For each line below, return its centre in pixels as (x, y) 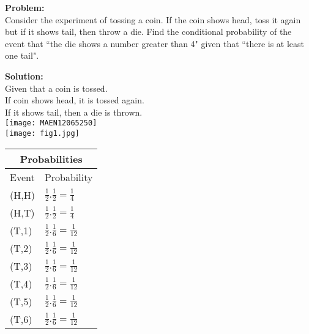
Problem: (25, 7)
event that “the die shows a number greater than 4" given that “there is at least (155, 43)
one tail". (22, 55)
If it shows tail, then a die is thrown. (74, 112)
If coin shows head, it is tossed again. (75, 100)
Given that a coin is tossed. (56, 88)
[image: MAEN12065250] (51, 123)
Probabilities (51, 158)
